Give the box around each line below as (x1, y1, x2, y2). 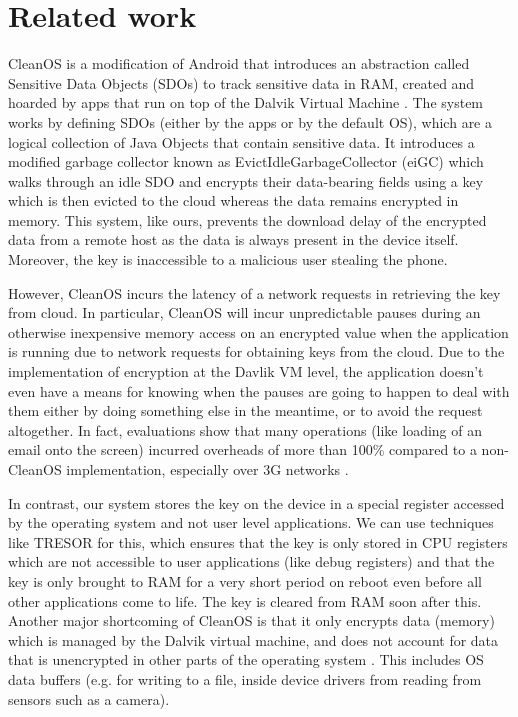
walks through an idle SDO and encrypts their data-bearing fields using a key (8, 170, 484, 191)
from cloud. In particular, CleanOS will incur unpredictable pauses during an (8, 302, 481, 323)
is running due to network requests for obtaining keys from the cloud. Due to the (8, 341, 505, 362)
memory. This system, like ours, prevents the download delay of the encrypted (8, 209, 487, 230)
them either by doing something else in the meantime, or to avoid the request (8, 400, 483, 421)
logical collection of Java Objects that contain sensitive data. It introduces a (8, 131, 475, 152)
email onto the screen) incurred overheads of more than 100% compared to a (8, 439, 477, 460)
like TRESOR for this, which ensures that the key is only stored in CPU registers (8, 531, 508, 552)
